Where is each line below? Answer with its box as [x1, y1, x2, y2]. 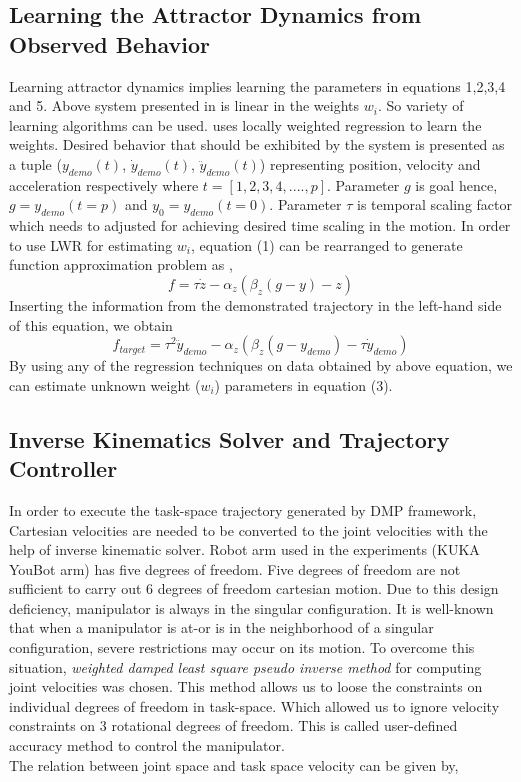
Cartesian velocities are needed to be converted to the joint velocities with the [9, 519, 488, 540]
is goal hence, [415, 174, 498, 195]
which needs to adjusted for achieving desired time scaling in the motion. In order [9, 215, 511, 236]
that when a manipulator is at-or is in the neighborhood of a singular [9, 617, 434, 638]
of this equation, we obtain [9, 314, 173, 335]
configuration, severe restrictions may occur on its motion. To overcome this [9, 637, 475, 658]
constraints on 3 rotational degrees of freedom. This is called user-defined [9, 715, 458, 736]
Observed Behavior [9, 28, 210, 59]
